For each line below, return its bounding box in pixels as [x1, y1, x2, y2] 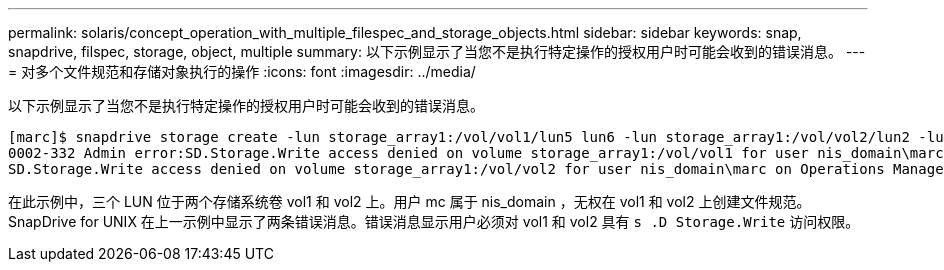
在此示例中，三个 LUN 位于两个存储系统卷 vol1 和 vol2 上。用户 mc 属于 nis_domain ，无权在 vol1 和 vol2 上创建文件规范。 [8, 193, 811, 210]
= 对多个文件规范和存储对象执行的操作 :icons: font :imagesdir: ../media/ [8, 63, 476, 80]
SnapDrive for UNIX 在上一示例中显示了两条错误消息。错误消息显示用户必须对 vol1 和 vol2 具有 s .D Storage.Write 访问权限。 [8, 213, 860, 230]
